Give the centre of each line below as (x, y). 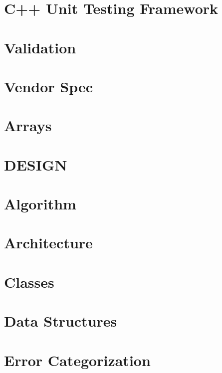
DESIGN (36, 164)
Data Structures (61, 321)
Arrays (28, 125)
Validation (40, 47)
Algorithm (40, 204)
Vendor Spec (49, 86)
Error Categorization (77, 360)
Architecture (48, 243)
